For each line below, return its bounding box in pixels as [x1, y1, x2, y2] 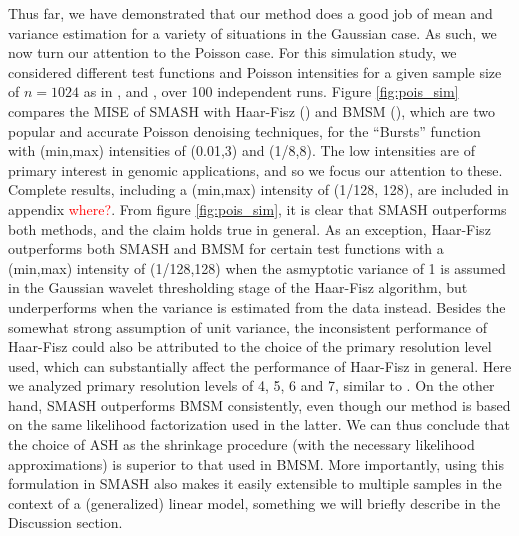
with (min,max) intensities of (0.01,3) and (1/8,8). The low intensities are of [8, 140, 476, 161]
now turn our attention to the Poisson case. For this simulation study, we [8, 42, 457, 63]
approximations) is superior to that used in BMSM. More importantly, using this [8, 453, 504, 474]
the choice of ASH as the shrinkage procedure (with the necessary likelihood [8, 434, 475, 455]
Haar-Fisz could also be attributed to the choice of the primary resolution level [8, 336, 492, 357]
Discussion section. [8, 512, 123, 533]
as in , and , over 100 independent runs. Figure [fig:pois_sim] [83, 81, 459, 102]
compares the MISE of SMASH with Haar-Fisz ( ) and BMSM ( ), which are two [8, 100, 495, 121]
